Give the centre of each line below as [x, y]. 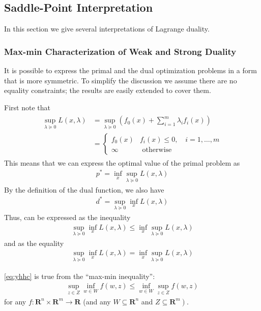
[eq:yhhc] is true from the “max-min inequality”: [80, 276]
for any [15, 301]
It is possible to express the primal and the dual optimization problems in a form [130, 70]
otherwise [157, 150]
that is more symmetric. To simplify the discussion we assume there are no [121, 80]
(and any [97, 301]
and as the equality [34, 243]
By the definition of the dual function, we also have [84, 189]
